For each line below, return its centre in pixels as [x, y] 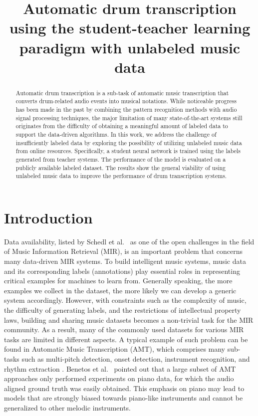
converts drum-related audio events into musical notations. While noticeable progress [126, 101]
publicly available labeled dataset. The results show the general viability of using [121, 167]
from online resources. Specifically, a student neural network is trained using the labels [128, 151]
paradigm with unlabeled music [130, 47]
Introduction [48, 217]
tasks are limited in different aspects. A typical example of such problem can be [126, 339]
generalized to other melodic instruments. [67, 407]
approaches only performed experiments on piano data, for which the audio [119, 378]
